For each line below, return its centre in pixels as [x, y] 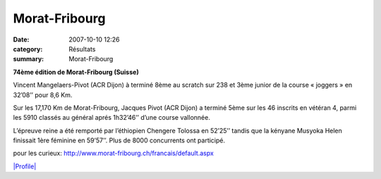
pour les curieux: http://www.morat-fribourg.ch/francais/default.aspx [114, 153]
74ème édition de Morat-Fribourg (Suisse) [76, 72]
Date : [21, 39]
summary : [29, 59]
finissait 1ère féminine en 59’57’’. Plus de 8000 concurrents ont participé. [119, 140]
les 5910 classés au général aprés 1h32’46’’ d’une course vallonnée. [112, 118]
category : [28, 49]
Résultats [82, 49]
